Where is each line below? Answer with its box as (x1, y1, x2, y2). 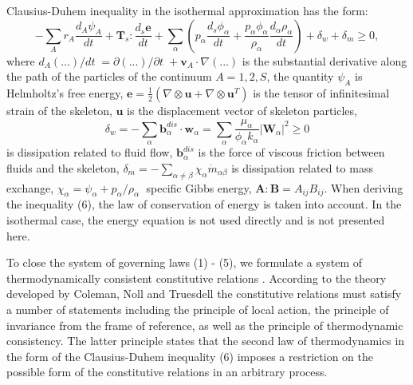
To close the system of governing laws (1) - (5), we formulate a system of (6, 254, 363, 271)
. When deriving (324, 179, 403, 196)
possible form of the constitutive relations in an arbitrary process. (6, 363, 328, 380)
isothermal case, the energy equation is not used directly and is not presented (6, 211, 385, 228)
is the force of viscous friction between (198, 144, 385, 161)
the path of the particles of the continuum (6, 68, 212, 85)
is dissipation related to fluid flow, (6, 144, 173, 161)
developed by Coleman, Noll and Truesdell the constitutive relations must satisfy (6, 285, 402, 302)
